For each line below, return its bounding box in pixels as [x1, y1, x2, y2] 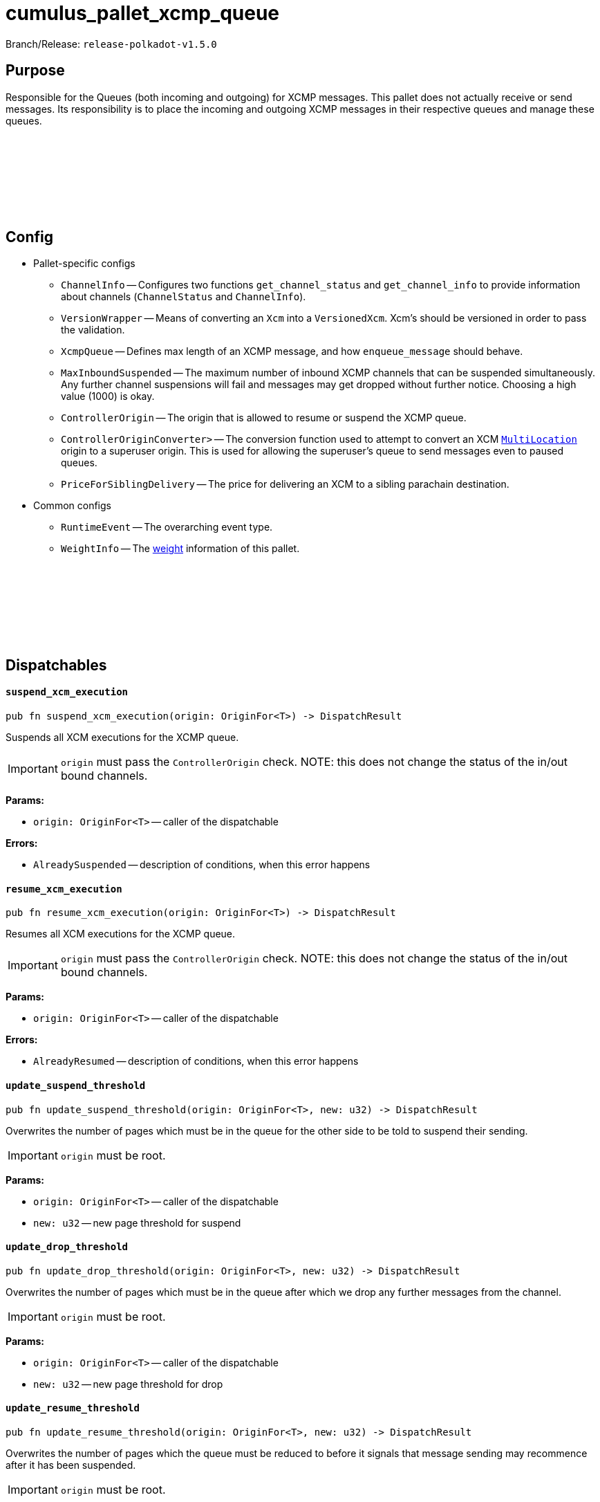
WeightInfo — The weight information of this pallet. [61, 542, 300, 555]
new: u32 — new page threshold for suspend [33, 1216, 241, 1229]
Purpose [6, 62, 65, 80]
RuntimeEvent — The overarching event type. [61, 521, 273, 533]
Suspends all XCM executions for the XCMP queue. [6, 731, 239, 744]
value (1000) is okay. [61, 390, 155, 403]
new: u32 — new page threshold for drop [33, 1377, 223, 1390]
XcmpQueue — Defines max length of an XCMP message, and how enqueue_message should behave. [61, 345, 523, 358]
